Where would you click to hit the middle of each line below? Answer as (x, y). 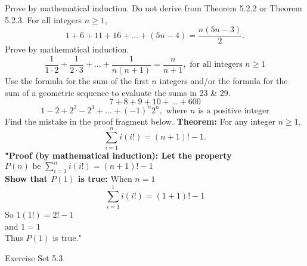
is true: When (105, 179)
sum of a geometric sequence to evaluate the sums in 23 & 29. (118, 92)
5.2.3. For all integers (44, 19)
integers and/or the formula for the (224, 80)
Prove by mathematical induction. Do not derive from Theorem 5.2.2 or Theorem (153, 8)
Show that (26, 179)
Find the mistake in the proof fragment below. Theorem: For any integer (140, 121)
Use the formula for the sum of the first (77, 80)
